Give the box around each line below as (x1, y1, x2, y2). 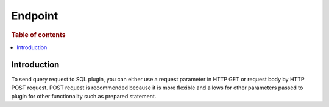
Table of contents (11, 30, 66, 39)
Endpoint (11, 9, 58, 22)
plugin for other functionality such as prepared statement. (11, 92, 157, 100)
